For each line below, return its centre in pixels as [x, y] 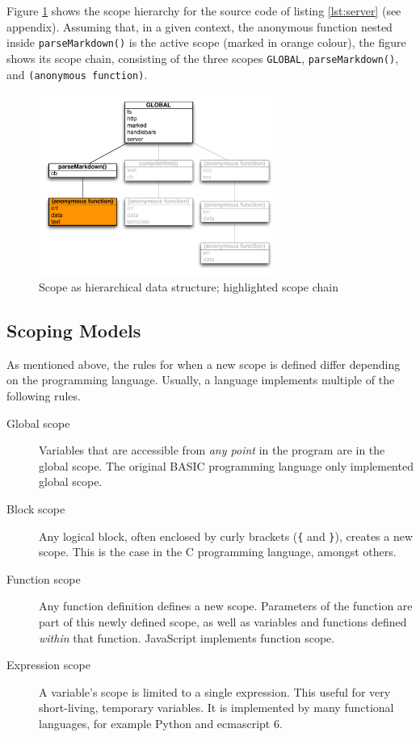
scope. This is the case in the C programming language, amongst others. [218, 552]
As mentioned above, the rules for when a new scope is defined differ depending [204, 364]
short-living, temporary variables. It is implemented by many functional [216, 708]
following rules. [44, 395]
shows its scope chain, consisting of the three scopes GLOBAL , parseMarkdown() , [203, 58]
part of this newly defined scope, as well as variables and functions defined [223, 621]
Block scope [36, 508]
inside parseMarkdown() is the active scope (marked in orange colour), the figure [206, 42]
